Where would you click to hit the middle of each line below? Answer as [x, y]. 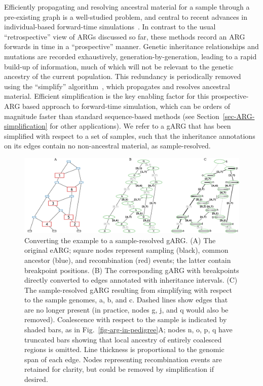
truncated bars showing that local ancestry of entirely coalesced [123, 339]
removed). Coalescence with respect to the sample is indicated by [126, 319]
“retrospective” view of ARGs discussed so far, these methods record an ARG [125, 36]
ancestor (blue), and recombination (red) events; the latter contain [128, 260]
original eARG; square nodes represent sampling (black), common [126, 250]
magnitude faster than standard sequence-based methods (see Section [112, 116]
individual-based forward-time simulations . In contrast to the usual [110, 27]
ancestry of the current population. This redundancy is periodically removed [123, 76]
